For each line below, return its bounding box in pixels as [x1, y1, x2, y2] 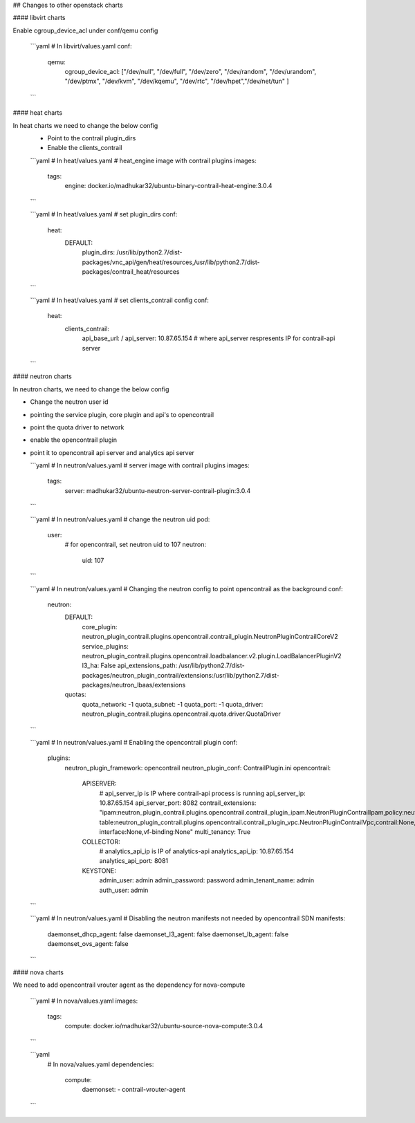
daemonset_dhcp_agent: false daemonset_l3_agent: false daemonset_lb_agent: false [47, 930, 289, 938]
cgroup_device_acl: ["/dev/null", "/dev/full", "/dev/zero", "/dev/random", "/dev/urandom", [64, 67, 317, 75]
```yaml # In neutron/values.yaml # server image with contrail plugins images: [30, 461, 250, 470]
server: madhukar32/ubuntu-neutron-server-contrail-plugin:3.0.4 [64, 486, 251, 494]
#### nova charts [12, 968, 64, 976]
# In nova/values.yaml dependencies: [47, 1060, 154, 1068]
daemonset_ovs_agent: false [47, 940, 129, 948]
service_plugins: [82, 642, 129, 650]
